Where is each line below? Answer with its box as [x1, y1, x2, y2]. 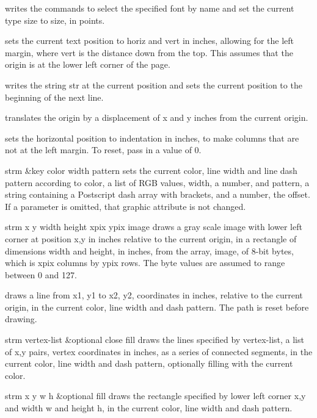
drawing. [5, 312, 37, 325]
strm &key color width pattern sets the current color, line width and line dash [5, 164, 297, 176]
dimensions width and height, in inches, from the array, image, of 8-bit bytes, [5, 244, 294, 257]
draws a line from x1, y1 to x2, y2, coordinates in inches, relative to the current [5, 289, 303, 301]
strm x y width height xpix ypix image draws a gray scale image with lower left [5, 220, 302, 233]
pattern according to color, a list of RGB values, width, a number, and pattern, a [5, 176, 310, 189]
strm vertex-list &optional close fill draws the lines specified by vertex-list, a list [5, 333, 304, 346]
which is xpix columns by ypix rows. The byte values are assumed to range [5, 256, 285, 269]
